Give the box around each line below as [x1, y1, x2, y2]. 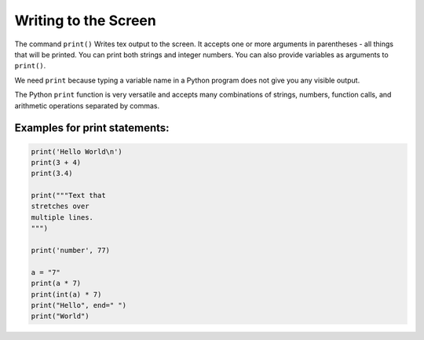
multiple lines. [31, 213, 94, 221]
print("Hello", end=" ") [31, 301, 127, 309]
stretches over [31, 202, 90, 211]
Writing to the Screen [14, 12, 156, 29]
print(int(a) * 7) [31, 290, 102, 298]
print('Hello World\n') [31, 147, 123, 156]
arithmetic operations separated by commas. [14, 101, 160, 110]
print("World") [31, 312, 90, 321]
